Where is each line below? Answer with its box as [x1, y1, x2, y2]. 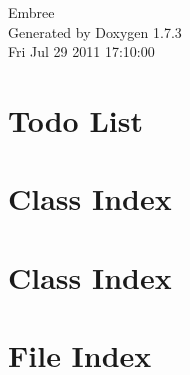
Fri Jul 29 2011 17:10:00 [8, 41, 155, 62]
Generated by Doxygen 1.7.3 [8, 21, 182, 42]
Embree [8, 2, 55, 22]
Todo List [8, 99, 143, 140]
